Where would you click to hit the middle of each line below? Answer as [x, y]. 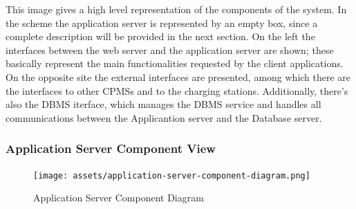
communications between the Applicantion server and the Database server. [164, 117]
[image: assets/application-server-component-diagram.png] [172, 175]
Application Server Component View [111, 148]
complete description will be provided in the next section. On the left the [160, 36]
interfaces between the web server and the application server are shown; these [170, 49]
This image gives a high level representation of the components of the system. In [176, 9]
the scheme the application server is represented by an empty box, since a [162, 22]
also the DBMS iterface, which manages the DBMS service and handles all [163, 104]
